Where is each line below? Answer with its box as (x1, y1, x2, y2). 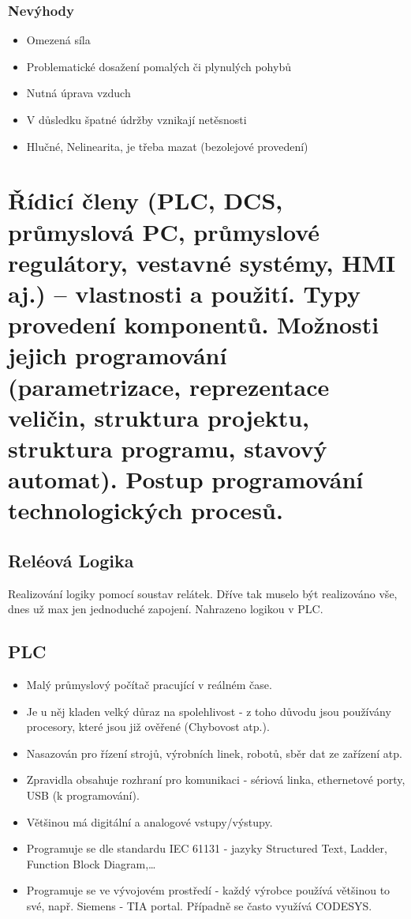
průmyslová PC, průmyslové (8, 215, 320, 247)
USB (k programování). (26, 787, 140, 803)
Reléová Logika (8, 548, 134, 572)
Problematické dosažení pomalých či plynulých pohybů (26, 58, 291, 74)
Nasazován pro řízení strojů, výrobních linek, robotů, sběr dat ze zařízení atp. (26, 744, 402, 761)
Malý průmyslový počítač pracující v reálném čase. (26, 676, 272, 693)
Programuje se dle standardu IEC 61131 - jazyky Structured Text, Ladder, (26, 840, 387, 857)
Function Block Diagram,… (26, 855, 156, 872)
